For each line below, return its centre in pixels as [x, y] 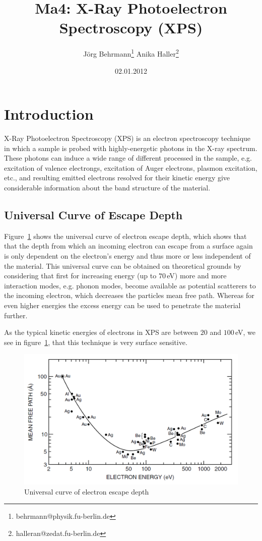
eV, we [246, 332]
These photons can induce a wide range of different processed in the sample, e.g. [128, 158]
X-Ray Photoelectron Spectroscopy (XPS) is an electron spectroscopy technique [127, 138]
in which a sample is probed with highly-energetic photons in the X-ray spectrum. [131, 148]
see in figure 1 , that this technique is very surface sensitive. [96, 342]
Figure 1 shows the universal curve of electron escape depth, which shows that [125, 236]
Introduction [49, 114]
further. [16, 315]
